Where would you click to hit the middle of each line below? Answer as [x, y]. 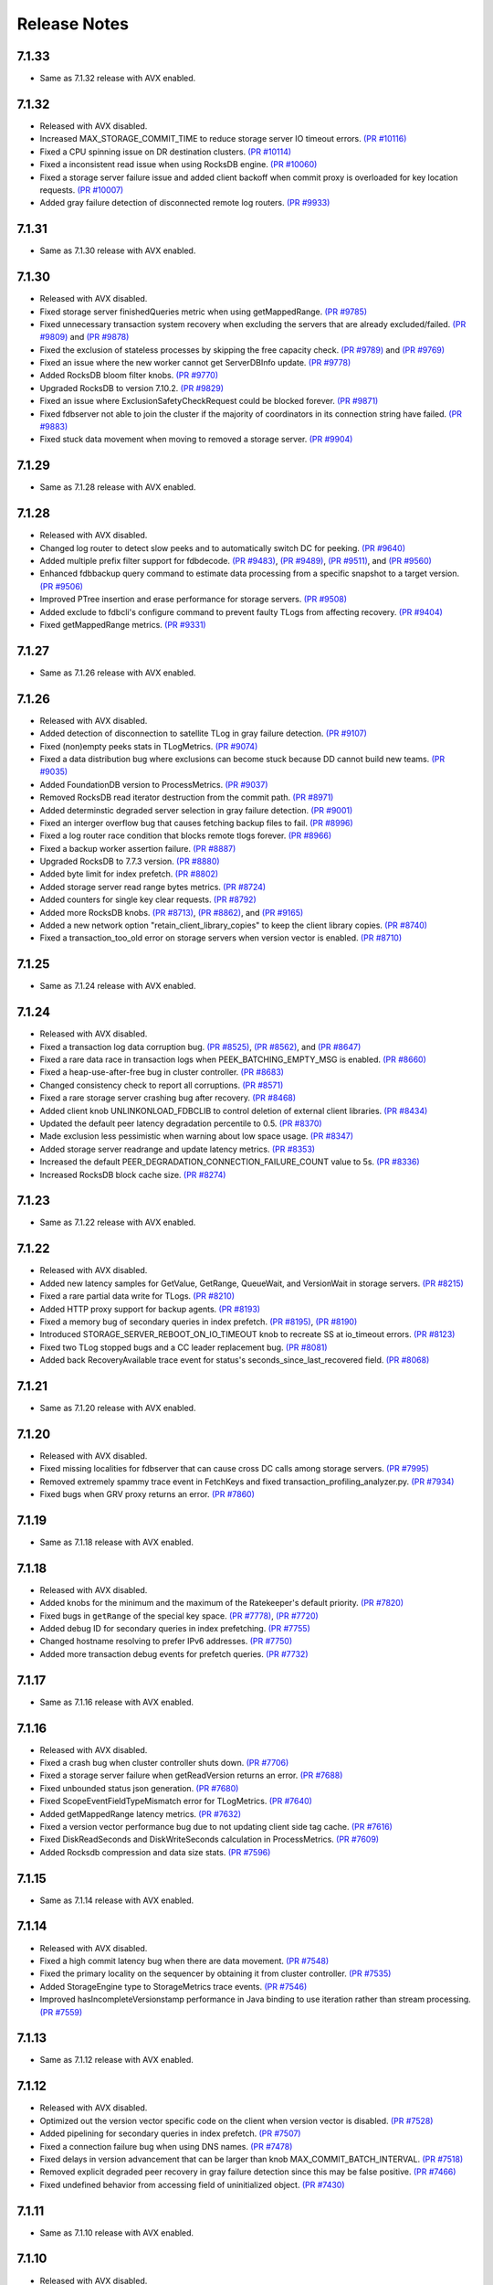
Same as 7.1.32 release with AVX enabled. [118, 79]
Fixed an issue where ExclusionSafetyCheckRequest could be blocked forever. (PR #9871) [209, 401]
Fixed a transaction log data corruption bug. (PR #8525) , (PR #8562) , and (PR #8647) [200, 1047]
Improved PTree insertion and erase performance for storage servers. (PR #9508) [193, 600]
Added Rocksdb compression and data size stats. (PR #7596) [155, 1852]
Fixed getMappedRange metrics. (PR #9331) [123, 624]
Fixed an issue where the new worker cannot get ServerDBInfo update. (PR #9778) [195, 363]
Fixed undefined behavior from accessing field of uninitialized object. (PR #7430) [193, 2184]
